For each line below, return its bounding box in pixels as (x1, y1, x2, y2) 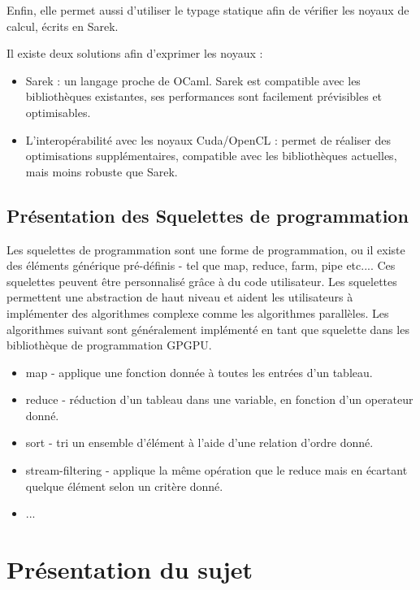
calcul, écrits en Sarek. (6, 17, 119, 34)
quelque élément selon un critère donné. (25, 477, 223, 494)
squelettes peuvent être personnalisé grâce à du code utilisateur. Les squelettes (6, 272, 397, 289)
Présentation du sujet (6, 553, 253, 586)
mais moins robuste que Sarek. (25, 163, 178, 180)
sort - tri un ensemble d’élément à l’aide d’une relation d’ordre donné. (25, 434, 374, 451)
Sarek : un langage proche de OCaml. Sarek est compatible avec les (25, 72, 361, 89)
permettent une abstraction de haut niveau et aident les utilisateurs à (6, 288, 353, 306)
